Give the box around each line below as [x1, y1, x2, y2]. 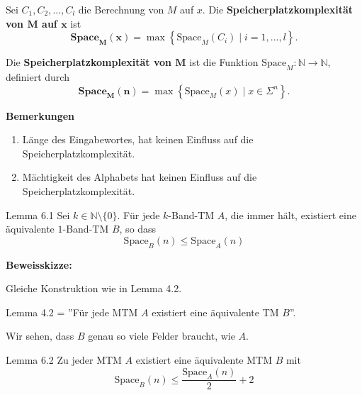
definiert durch [6, 69, 69, 84]
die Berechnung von [78, 2, 164, 16]
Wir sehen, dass [6, 328, 74, 343]
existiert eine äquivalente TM [152, 304, 279, 319]
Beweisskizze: [6, 257, 72, 272]
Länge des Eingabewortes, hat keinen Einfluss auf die [22, 132, 254, 147]
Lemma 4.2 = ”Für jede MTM [6, 304, 138, 319]
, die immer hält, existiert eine [225, 207, 356, 222]
